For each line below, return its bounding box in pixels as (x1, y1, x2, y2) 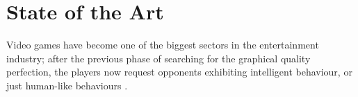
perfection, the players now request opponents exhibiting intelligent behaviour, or (6, 64, 352, 79)
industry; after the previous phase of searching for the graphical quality (6, 51, 311, 65)
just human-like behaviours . (6, 78, 128, 92)
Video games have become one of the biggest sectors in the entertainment (6, 37, 319, 52)
